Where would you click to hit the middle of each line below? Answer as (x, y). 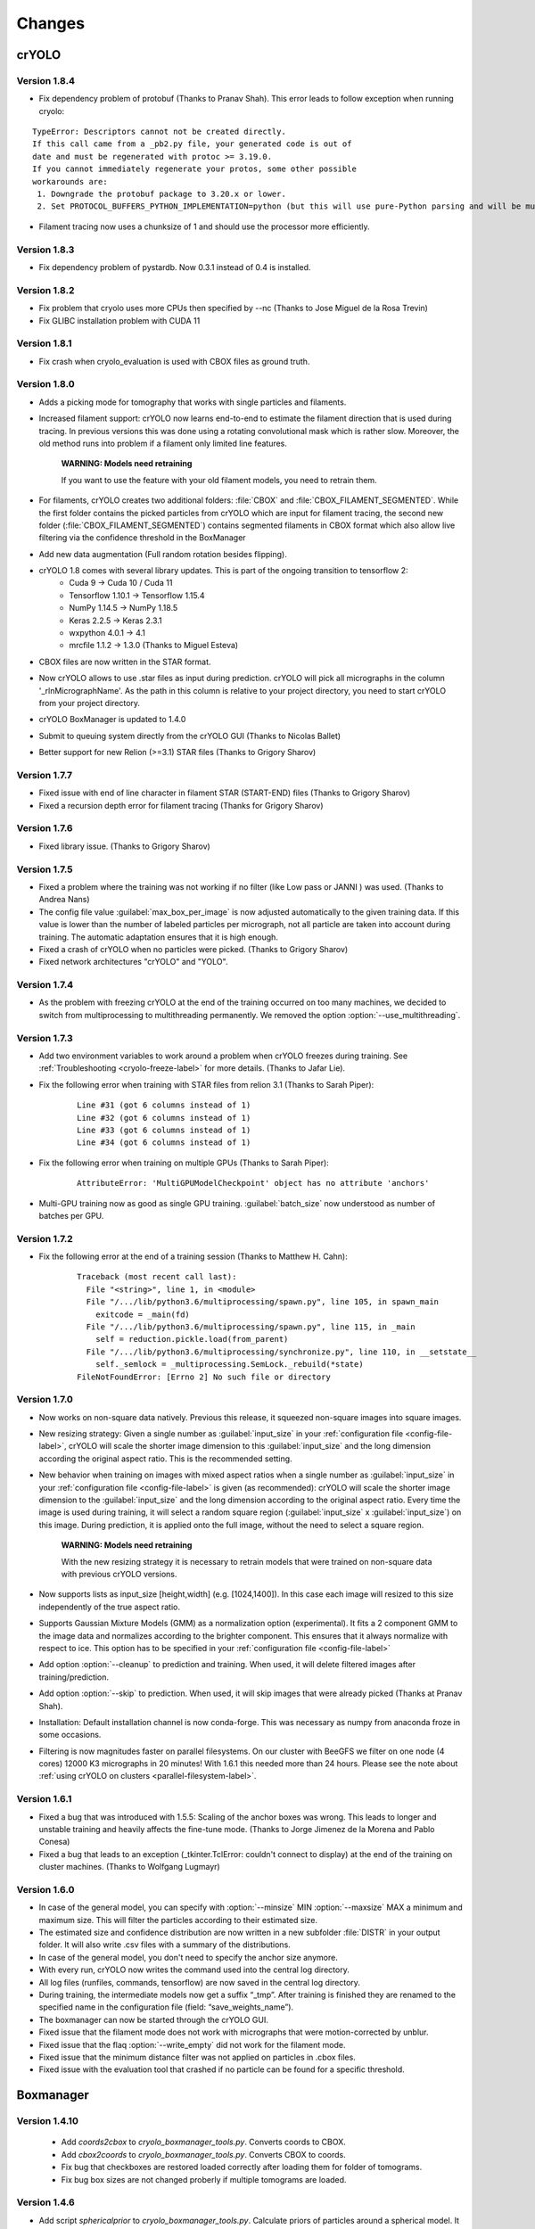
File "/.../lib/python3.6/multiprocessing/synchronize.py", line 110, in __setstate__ (281, 1352)
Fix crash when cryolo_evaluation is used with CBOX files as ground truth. (174, 361)
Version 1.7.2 (45, 1238)
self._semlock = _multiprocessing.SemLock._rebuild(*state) (230, 1365)
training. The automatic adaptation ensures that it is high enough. (158, 937)
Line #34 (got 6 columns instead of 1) (164, 1143)
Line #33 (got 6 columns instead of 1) (164, 1130)
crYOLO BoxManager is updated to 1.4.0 (112, 720)
